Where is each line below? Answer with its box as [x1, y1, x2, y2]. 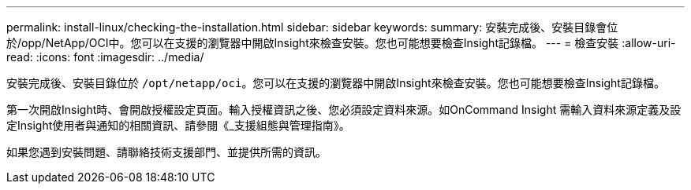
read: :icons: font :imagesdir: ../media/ [6, 50, 204, 64]
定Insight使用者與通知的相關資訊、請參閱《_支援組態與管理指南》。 [6, 119, 350, 132]
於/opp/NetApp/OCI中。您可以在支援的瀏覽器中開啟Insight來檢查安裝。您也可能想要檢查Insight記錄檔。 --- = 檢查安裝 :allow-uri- [6, 36, 676, 49]
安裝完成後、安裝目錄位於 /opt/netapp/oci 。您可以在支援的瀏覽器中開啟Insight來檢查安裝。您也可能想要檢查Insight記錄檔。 [6, 76, 665, 90]
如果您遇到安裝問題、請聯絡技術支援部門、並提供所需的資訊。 [6, 145, 327, 159]
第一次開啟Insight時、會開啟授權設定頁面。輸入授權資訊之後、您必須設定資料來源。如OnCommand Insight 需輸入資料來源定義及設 [6, 103, 682, 116]
